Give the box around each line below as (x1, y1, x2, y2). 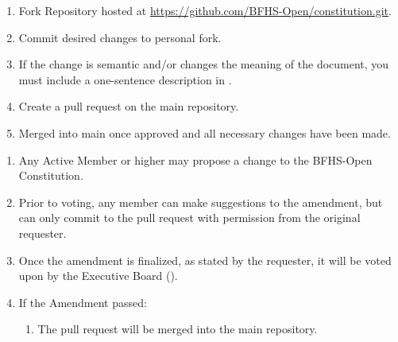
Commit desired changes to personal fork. (18, 29, 222, 45)
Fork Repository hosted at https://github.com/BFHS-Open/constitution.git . (18, 2, 392, 18)
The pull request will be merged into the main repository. (37, 321, 318, 337)
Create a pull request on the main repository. (18, 98, 239, 115)
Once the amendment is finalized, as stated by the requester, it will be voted (18, 251, 392, 268)
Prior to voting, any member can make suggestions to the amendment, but (18, 193, 383, 210)
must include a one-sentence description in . (18, 71, 232, 87)
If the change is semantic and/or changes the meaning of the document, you (18, 56, 389, 72)
